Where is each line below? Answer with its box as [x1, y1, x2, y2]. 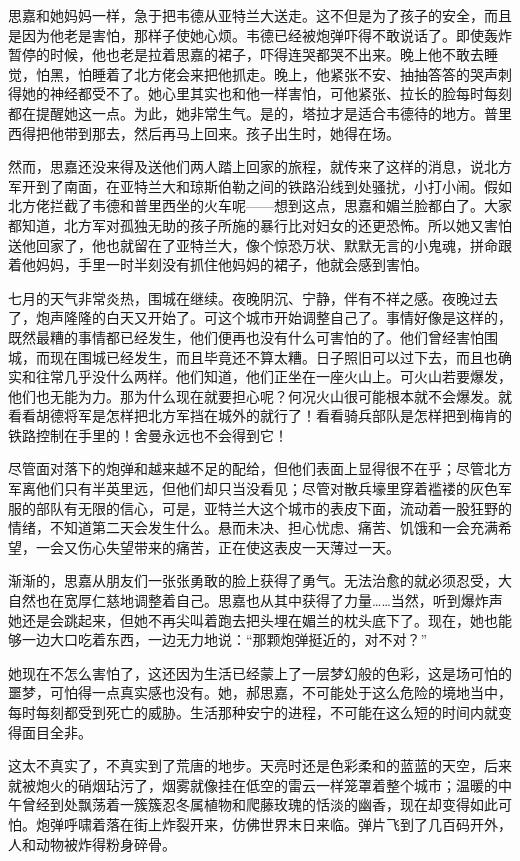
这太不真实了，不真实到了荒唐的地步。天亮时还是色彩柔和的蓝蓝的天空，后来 [8, 755, 512, 776]
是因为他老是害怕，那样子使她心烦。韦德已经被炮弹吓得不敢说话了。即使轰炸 [8, 24, 512, 45]
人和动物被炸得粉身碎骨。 [8, 833, 176, 854]
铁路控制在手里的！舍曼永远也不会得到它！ [8, 424, 288, 445]
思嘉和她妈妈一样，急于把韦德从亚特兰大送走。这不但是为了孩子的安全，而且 [8, 5, 512, 25]
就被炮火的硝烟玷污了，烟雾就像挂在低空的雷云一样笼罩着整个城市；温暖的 [8, 774, 498, 795]
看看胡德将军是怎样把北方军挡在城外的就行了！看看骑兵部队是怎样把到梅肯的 [8, 405, 512, 426]
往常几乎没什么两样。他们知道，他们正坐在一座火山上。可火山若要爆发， [35, 366, 512, 387]
